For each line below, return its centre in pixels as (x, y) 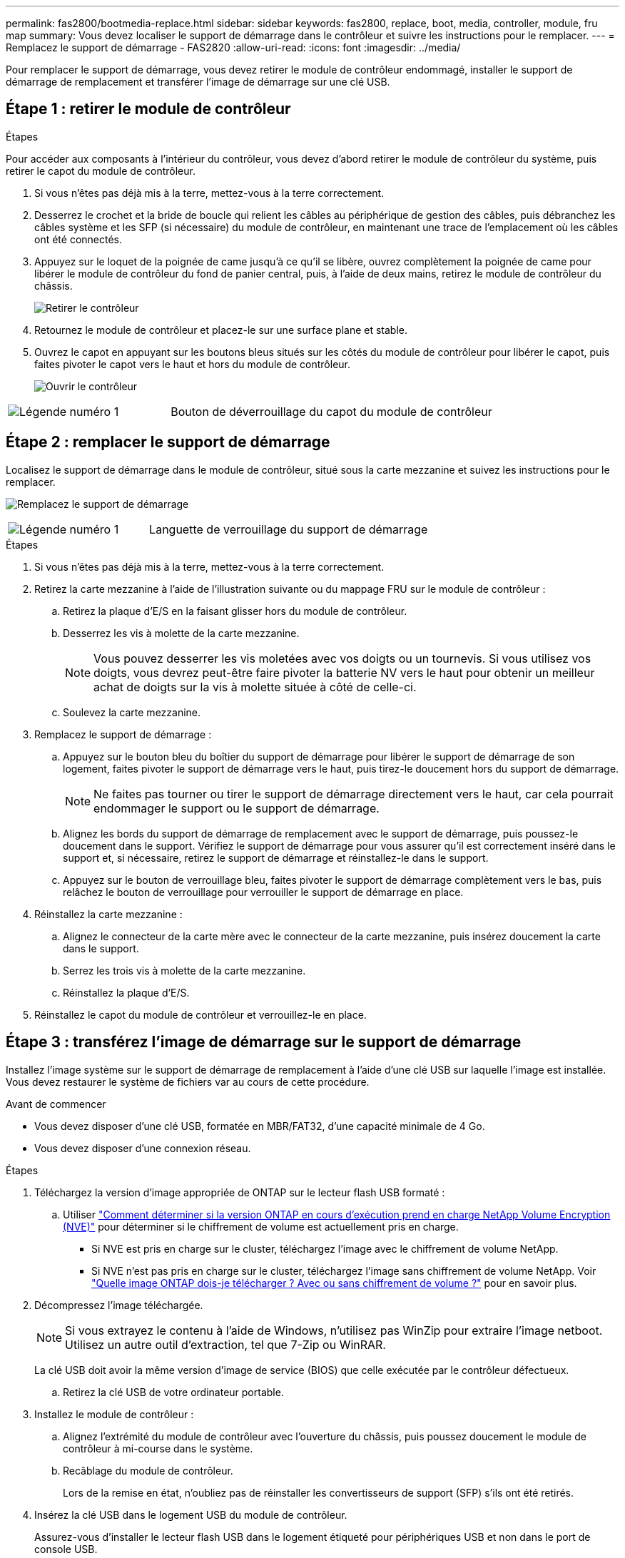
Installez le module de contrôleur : (114, 1414)
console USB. (66, 1549)
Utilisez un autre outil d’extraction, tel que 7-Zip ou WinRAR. (225, 1344)
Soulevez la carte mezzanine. (132, 712)
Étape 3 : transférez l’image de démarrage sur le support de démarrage (264, 1042)
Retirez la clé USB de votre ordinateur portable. (173, 1392)
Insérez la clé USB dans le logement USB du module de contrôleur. (191, 1514)
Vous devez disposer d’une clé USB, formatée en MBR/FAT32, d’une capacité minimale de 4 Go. (260, 1126)
